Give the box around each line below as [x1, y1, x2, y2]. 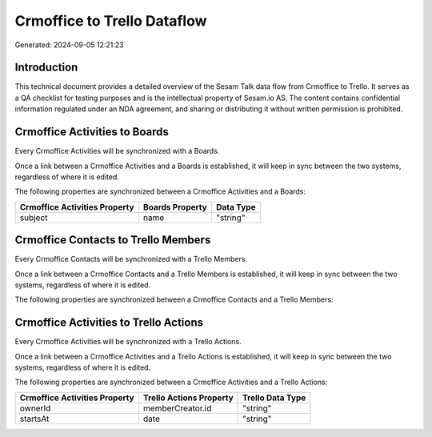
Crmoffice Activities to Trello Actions [14, 316, 204, 330]
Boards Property [142, 201, 207, 212]
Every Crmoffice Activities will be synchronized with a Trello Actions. [14, 337, 242, 347]
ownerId [19, 403, 51, 414]
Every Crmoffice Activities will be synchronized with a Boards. [14, 146, 220, 156]
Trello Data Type [242, 392, 306, 403]
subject [19, 212, 48, 223]
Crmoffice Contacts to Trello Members [14, 233, 211, 247]
